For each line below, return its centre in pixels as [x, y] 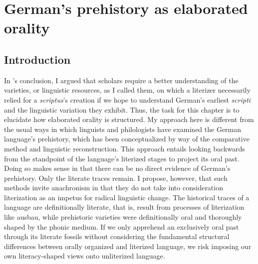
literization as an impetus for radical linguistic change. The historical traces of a [127, 197]
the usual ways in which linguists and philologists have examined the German [123, 129]
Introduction [37, 59]
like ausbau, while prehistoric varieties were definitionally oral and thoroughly [123, 217]
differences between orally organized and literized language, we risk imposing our [128, 246]
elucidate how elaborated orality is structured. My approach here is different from [129, 119]
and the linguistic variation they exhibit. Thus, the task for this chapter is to [122, 109]
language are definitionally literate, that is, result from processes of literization [124, 207]
